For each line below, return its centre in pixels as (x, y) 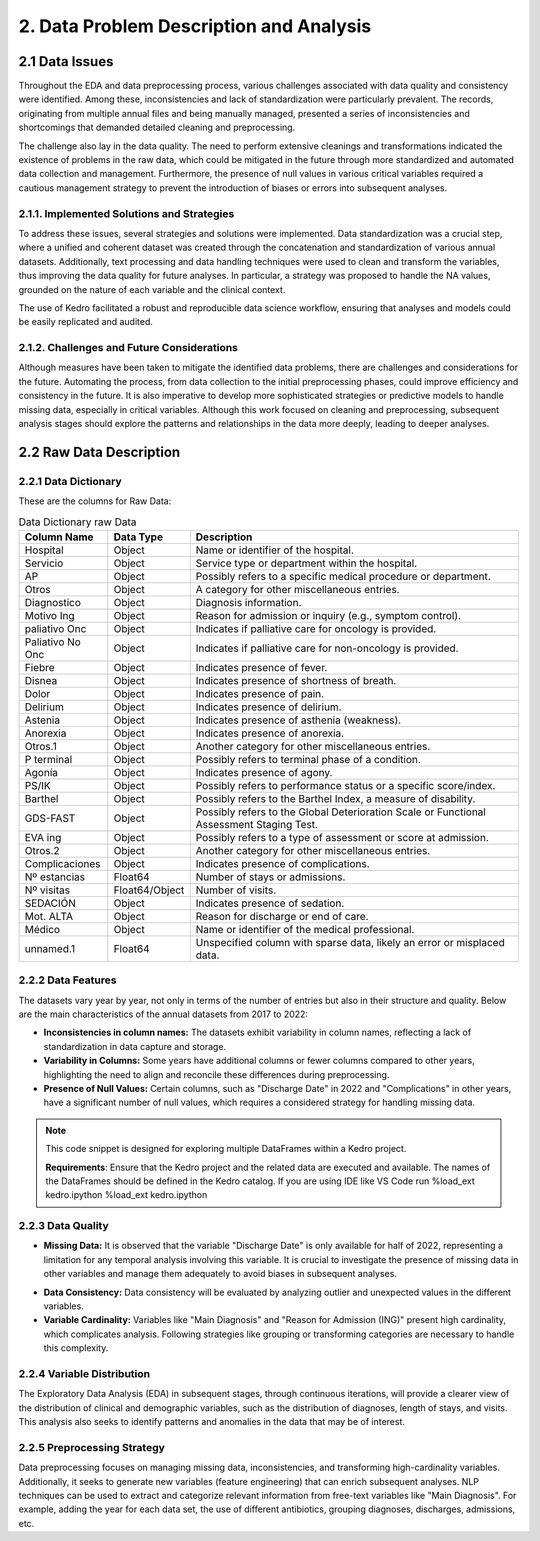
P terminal (48, 759)
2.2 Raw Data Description (99, 451)
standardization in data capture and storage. (135, 1046)
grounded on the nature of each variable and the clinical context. (152, 289)
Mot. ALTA (49, 916)
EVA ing (43, 837)
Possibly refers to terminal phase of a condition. (308, 759)
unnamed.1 (49, 948)
